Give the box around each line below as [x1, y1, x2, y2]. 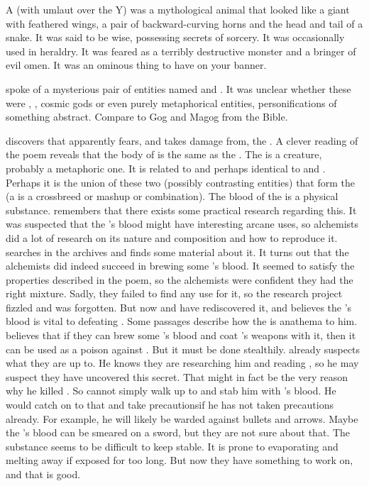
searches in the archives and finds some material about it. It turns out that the [6, 244, 349, 259]
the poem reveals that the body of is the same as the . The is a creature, [6, 147, 322, 162]
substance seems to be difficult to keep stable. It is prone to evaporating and [6, 438, 338, 453]
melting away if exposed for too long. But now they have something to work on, [6, 453, 353, 468]
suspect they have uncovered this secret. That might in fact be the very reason [6, 369, 348, 384]
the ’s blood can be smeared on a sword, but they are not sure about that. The [6, 425, 351, 440]
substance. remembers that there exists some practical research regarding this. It [6, 202, 357, 217]
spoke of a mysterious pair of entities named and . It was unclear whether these [6, 81, 351, 96]
